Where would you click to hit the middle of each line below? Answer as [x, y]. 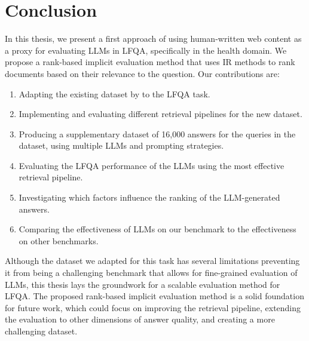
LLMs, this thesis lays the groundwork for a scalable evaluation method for [143, 284]
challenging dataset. [41, 331]
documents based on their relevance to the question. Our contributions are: [142, 73]
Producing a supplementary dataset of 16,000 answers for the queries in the [157, 133]
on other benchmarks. [59, 240]
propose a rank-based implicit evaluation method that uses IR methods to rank [150, 62]
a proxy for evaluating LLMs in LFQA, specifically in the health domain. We [146, 50]
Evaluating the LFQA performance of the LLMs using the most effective [152, 165]
